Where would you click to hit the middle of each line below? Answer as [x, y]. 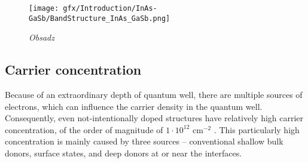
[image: [44, 8]
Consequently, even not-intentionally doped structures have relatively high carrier [154, 118]
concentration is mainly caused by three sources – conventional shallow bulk [144, 141]
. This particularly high [257, 129]
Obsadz [42, 37]
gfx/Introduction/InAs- [110, 8]
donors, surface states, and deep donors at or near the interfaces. [123, 153]
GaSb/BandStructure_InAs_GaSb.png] [100, 18]
